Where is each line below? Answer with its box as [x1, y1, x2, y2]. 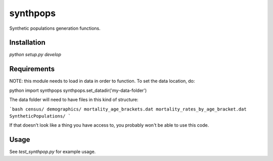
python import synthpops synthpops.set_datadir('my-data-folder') [9, 87, 147, 93]
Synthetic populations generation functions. [9, 25, 101, 31]
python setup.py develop [9, 51, 62, 58]
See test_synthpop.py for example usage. [9, 149, 96, 155]
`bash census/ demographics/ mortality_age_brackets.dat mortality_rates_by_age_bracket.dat [9, 106, 247, 112]
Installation [9, 38, 45, 47]
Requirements [9, 65, 55, 73]
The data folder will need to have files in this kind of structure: [9, 96, 139, 103]
